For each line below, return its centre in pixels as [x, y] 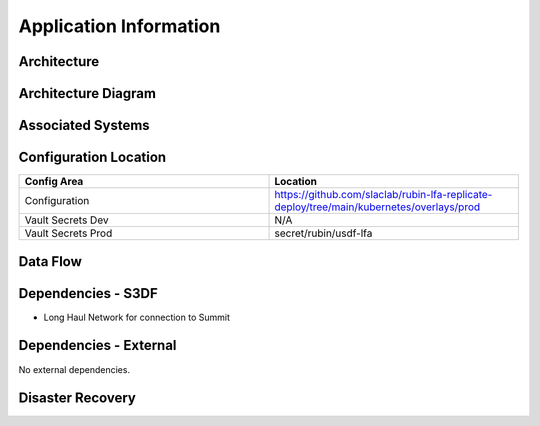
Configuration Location [92, 157]
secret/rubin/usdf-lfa [323, 233]
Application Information [119, 26]
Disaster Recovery [77, 398]
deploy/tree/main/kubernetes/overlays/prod [377, 207]
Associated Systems [84, 125]
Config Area [54, 182]
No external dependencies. [74, 369]
